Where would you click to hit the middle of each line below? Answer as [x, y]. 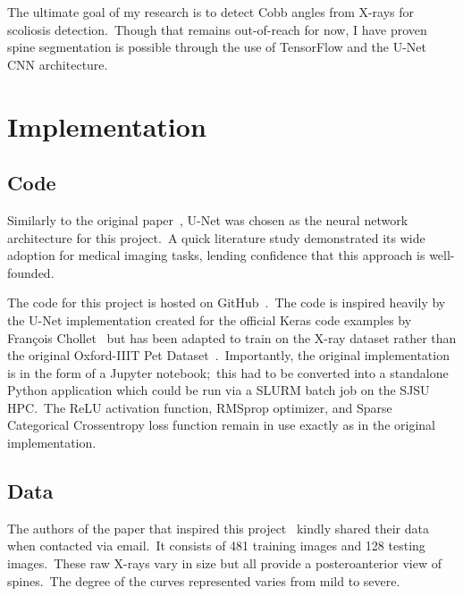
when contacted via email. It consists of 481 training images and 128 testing [216, 546]
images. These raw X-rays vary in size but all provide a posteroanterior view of [224, 563]
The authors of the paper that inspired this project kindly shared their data [218, 528]
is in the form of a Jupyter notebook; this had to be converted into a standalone [228, 372]
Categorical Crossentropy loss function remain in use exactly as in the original [221, 425]
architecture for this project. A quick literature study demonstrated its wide [216, 237]
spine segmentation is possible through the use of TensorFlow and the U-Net [217, 47]
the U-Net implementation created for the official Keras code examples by [210, 319]
